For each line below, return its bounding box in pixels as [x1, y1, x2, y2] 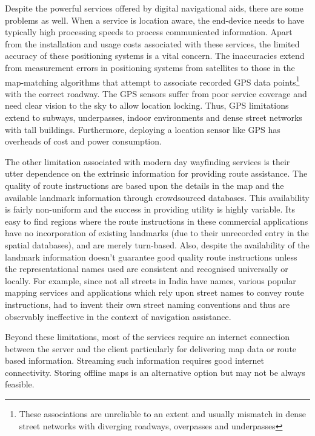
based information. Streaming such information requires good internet [5, 354, 264, 367]
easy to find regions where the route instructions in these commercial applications [5, 214, 308, 227]
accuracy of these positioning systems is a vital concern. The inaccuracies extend [5, 49, 305, 62]
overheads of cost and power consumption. [5, 135, 162, 148]
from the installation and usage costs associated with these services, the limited [5, 37, 300, 50]
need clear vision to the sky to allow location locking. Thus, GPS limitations [5, 99, 289, 112]
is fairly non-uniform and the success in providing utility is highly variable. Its [5, 203, 296, 216]
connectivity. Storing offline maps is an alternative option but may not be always [5, 366, 305, 378]
